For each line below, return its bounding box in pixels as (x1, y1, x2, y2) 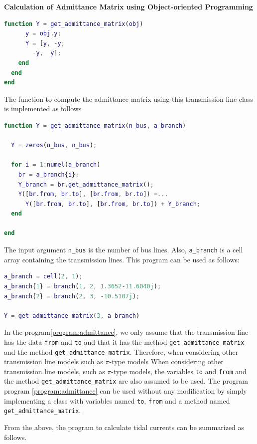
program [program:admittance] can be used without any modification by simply (4, 386, 247, 396)
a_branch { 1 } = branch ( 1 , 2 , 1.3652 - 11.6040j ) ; (4, 282, 161, 290)
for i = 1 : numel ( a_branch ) (11, 161, 101, 169)
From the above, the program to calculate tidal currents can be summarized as (4, 422, 245, 432)
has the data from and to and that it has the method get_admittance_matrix (4, 336, 245, 347)
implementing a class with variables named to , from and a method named (4, 395, 230, 406)
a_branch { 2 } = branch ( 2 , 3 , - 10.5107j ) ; (4, 292, 140, 300)
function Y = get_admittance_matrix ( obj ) (4, 20, 143, 27)
